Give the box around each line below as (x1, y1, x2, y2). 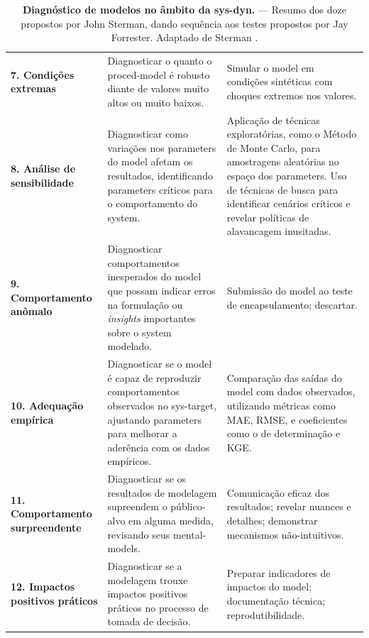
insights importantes (107, 311, 196, 326)
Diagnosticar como (107, 126, 189, 141)
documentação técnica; (226, 593, 326, 608)
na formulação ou (107, 297, 183, 312)
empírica (11, 412, 54, 427)
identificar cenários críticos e (226, 196, 351, 211)
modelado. (107, 339, 153, 353)
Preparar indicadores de (226, 565, 331, 580)
